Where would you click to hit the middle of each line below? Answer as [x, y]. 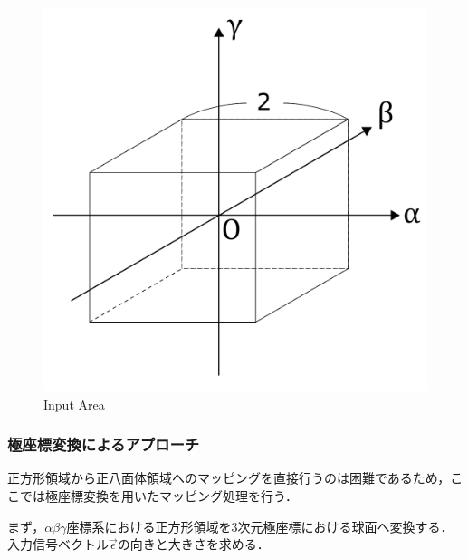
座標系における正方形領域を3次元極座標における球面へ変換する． [260, 526]
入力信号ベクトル [58, 544]
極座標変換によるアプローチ [104, 444]
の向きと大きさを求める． [193, 544]
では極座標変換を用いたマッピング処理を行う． [158, 496]
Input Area [74, 404]
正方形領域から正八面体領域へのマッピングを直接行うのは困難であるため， [229, 478]
